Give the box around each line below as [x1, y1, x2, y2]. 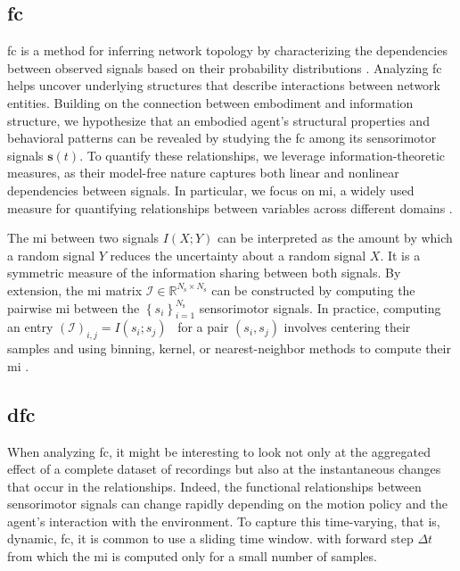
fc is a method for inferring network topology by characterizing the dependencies [7, 41, 448, 60]
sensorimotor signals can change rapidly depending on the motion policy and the [7, 494, 448, 513]
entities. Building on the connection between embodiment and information [7, 93, 414, 112]
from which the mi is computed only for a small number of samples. [7, 547, 377, 566]
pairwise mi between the [7, 298, 140, 317]
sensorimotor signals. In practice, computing [199, 298, 441, 317]
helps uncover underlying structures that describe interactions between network [7, 76, 440, 95]
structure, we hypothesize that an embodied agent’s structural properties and [7, 111, 430, 129]
